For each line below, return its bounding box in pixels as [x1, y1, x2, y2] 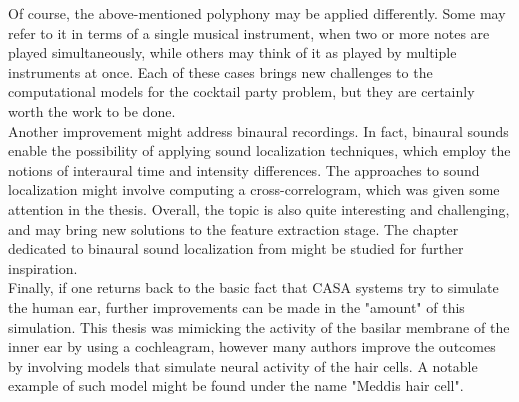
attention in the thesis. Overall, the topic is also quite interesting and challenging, [8, 198, 510, 219]
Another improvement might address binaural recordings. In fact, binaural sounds [8, 120, 509, 141]
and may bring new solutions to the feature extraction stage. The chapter [8, 218, 459, 239]
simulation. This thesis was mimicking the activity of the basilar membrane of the [8, 316, 510, 337]
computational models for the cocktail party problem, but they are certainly [8, 81, 475, 102]
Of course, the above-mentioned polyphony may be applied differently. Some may [8, 3, 506, 23]
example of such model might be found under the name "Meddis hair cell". [8, 375, 464, 396]
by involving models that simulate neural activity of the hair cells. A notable [8, 355, 478, 376]
